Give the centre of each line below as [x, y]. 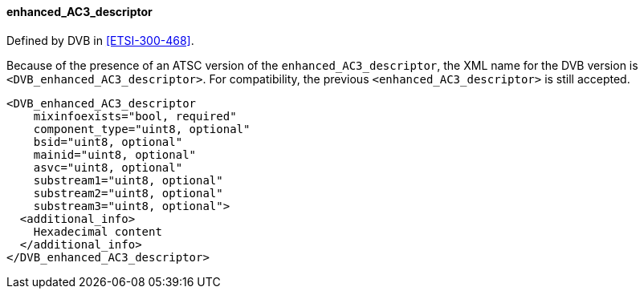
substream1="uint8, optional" [128, 180]
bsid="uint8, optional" [108, 141]
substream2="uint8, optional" [128, 193]
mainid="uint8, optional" [115, 154]
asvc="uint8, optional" [108, 167]
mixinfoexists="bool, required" [135, 116]
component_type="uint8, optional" [142, 129]
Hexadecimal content [98, 231]
